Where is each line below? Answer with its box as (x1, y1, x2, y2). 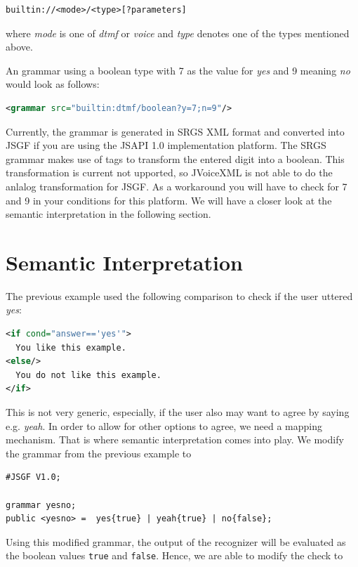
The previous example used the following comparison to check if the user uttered (6, 288, 353, 303)
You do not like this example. (15, 370, 161, 380)
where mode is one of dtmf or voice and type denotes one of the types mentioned (6, 25, 350, 40)
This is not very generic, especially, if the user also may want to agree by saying (6, 405, 350, 419)
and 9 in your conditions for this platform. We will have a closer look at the (6, 193, 332, 207)
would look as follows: (6, 77, 100, 91)
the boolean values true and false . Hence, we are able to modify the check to (6, 548, 343, 563)
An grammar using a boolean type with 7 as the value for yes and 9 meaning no (6, 63, 350, 77)
